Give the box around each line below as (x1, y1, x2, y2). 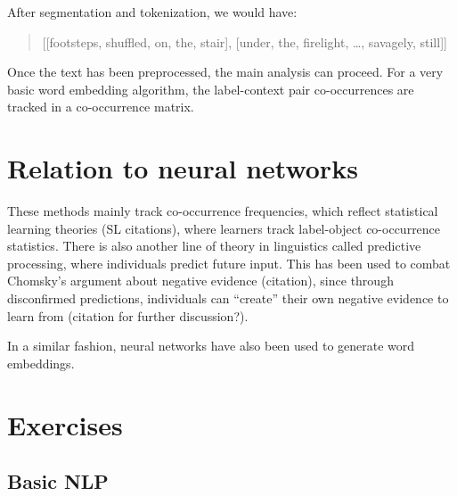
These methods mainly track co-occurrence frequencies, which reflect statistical (7, 202, 438, 220)
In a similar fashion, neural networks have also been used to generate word (7, 336, 415, 355)
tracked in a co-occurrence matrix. (7, 97, 194, 116)
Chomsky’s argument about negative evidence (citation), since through (7, 271, 394, 290)
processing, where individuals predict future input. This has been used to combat (7, 253, 451, 272)
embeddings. (7, 353, 75, 372)
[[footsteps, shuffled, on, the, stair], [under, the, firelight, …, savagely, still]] (42, 32, 447, 51)
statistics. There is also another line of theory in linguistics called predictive (7, 236, 421, 255)
